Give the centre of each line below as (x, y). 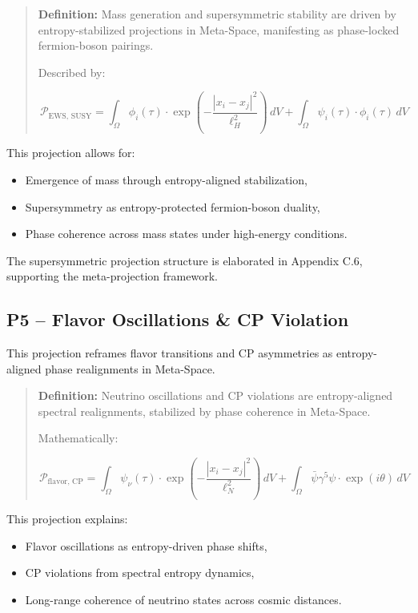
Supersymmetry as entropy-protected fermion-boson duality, (173, 206)
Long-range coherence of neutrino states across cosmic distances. (183, 599)
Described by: (72, 72)
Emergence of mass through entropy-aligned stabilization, (166, 179)
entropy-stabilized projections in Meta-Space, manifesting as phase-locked (219, 29)
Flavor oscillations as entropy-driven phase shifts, (146, 545)
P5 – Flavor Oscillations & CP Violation (178, 319)
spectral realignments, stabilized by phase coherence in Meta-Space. (204, 411)
